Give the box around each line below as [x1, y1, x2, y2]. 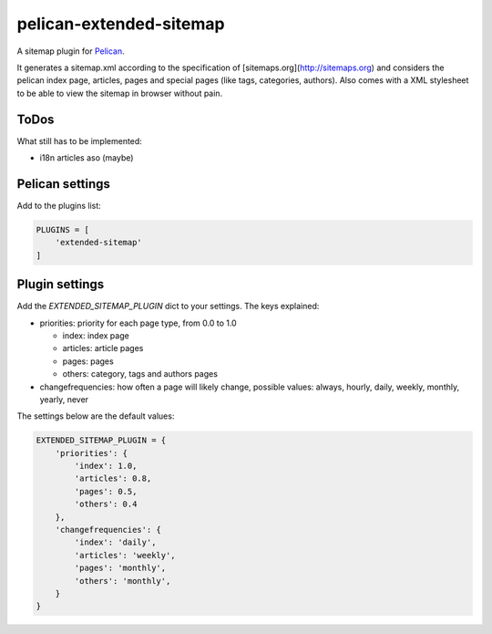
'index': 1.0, [74, 461, 138, 472]
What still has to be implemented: [16, 135, 143, 146]
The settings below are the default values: [16, 411, 175, 421]
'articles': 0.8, [74, 473, 152, 483]
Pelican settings [16, 176, 111, 192]
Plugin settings [16, 276, 105, 292]
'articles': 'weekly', [74, 550, 177, 560]
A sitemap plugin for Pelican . [16, 46, 125, 57]
